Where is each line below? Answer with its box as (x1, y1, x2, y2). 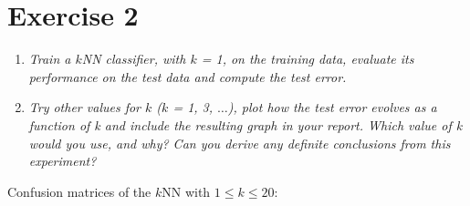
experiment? (28, 151, 97, 170)
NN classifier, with (81, 49, 186, 68)
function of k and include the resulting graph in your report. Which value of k (28, 115, 463, 134)
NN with (162, 181, 211, 201)
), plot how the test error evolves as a (227, 98, 437, 117)
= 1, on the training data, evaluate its (201, 49, 414, 68)
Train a (28, 49, 71, 68)
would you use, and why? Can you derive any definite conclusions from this (28, 133, 451, 152)
